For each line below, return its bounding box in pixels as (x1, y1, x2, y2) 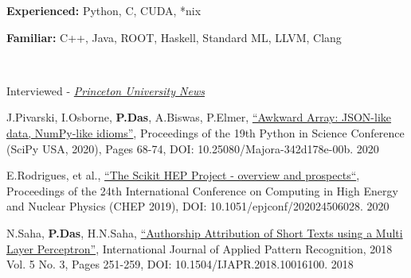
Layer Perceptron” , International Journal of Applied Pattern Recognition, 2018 (6, 240, 393, 257)
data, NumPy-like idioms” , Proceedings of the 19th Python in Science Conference (6, 124, 405, 141)
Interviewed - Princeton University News (6, 82, 205, 98)
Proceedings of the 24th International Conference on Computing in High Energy (6, 182, 398, 199)
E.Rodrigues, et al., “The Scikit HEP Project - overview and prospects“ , (6, 167, 360, 183)
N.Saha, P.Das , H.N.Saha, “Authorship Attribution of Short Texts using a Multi (6, 224, 403, 241)
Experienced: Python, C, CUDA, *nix (6, 2, 202, 18)
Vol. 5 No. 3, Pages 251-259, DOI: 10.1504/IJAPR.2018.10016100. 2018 (6, 256, 354, 272)
